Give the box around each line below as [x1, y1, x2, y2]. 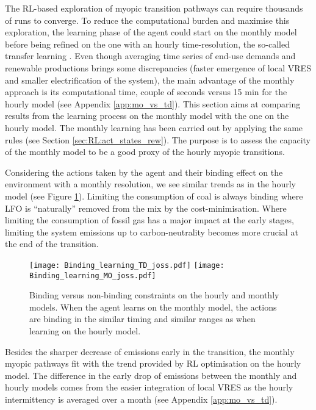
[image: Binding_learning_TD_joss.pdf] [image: [29, 261, 224, 270]
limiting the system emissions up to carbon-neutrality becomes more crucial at [5, 225, 298, 238]
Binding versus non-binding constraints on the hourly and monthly [29, 289, 279, 301]
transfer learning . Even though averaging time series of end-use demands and [5, 49, 296, 62]
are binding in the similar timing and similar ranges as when [29, 312, 256, 325]
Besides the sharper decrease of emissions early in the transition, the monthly [5, 345, 295, 358]
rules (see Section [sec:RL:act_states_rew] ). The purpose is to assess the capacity [5, 133, 311, 146]
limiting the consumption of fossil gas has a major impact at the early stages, [5, 214, 294, 226]
